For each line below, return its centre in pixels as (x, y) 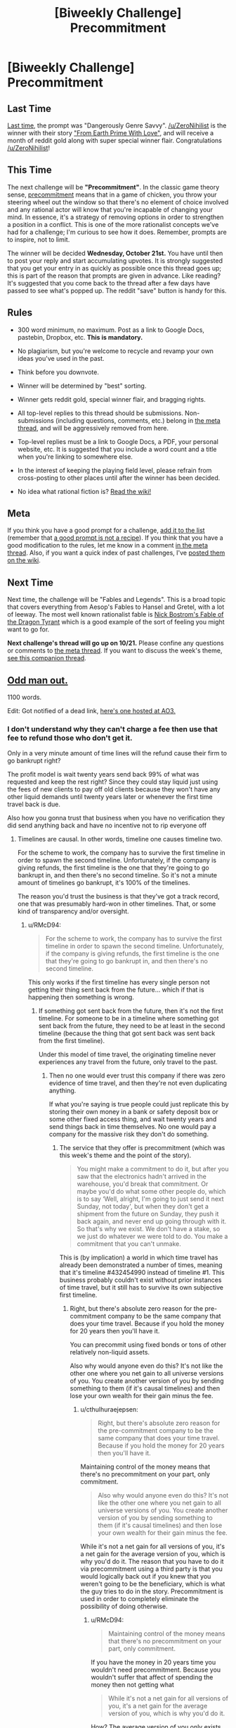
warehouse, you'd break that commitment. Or (143, 1184)
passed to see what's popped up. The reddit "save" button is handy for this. (117, 290)
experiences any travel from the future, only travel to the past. (128, 1062)
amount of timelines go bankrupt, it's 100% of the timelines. (104, 883)
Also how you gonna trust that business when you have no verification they (116, 818)
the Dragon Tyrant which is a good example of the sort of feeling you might (116, 622)
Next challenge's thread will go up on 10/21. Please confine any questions (116, 643)
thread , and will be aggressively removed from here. (93, 428)
